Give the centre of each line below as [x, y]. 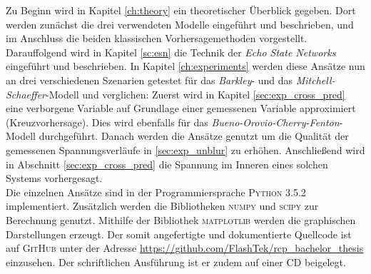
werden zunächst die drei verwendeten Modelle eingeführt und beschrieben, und [180, 24]
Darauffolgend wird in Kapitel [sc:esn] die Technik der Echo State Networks [171, 52]
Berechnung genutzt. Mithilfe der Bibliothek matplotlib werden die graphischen [181, 219]
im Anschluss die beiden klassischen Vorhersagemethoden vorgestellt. [157, 38]
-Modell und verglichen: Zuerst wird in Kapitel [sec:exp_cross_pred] [195, 94]
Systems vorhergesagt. [54, 178]
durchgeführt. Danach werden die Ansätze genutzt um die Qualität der [194, 136]
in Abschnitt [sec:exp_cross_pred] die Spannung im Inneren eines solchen [167, 164]
